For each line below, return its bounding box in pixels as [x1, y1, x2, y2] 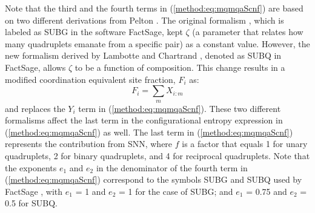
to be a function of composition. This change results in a [75, 61, 285, 73]
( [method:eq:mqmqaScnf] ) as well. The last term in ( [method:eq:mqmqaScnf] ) [5, 125, 293, 138]
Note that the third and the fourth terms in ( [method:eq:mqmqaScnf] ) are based [5, 2, 303, 14]
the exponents [5, 161, 57, 174]
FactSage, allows [5, 61, 66, 73]
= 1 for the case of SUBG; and [118, 185, 233, 197]
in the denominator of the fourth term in [96, 161, 248, 174]
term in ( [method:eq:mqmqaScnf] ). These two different [78, 102, 281, 114]
